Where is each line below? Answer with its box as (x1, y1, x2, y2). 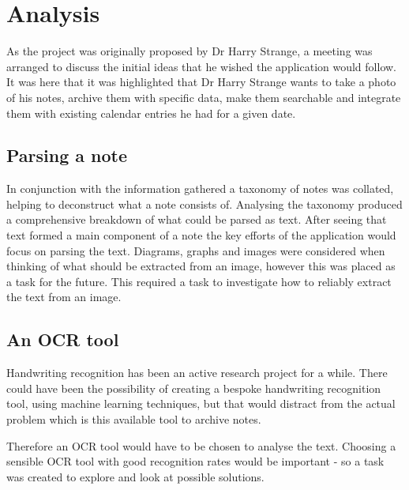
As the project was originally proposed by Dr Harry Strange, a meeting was (6, 43, 373, 59)
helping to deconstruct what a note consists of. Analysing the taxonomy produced (6, 195, 403, 212)
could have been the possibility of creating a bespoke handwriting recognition (6, 379, 381, 396)
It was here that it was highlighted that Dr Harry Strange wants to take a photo (6, 73, 396, 90)
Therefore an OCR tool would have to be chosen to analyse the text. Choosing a (6, 437, 396, 454)
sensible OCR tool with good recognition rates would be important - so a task (6, 453, 385, 469)
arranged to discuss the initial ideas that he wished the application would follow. (6, 58, 396, 74)
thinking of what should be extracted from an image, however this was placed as (6, 258, 396, 274)
